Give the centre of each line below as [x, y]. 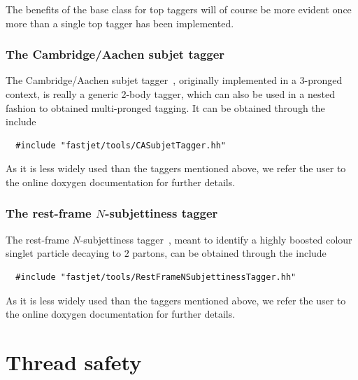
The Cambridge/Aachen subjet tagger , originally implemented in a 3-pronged [174, 80]
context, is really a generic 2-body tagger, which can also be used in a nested [170, 94]
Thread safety [74, 361]
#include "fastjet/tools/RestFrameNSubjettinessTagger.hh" [156, 277]
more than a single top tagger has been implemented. [120, 23]
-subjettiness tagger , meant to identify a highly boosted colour [216, 239]
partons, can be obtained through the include [229, 253]
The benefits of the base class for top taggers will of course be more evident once [179, 9]
